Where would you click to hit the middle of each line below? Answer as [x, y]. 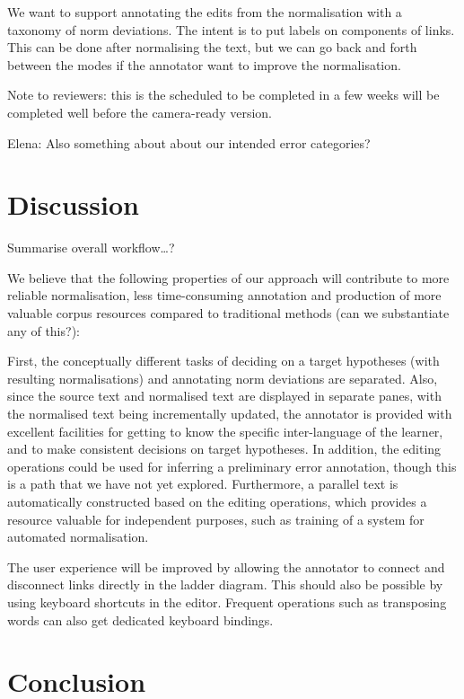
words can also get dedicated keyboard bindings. [140, 619]
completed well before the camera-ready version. [140, 112]
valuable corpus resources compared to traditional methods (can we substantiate [228, 313]
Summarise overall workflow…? [91, 248]
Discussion [73, 204]
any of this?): [44, 330]
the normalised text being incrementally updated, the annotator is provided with [230, 414]
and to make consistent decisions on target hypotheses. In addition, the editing [224, 449]
